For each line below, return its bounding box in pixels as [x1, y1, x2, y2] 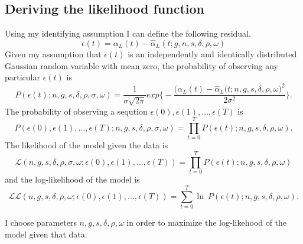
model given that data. [5, 227, 87, 240]
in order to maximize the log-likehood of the [126, 216, 287, 228]
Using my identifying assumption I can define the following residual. [5, 27, 251, 40]
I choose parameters [5, 216, 77, 228]
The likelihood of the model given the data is [5, 139, 168, 151]
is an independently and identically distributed [128, 48, 297, 60]
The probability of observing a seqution [5, 105, 148, 117]
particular [5, 71, 40, 83]
